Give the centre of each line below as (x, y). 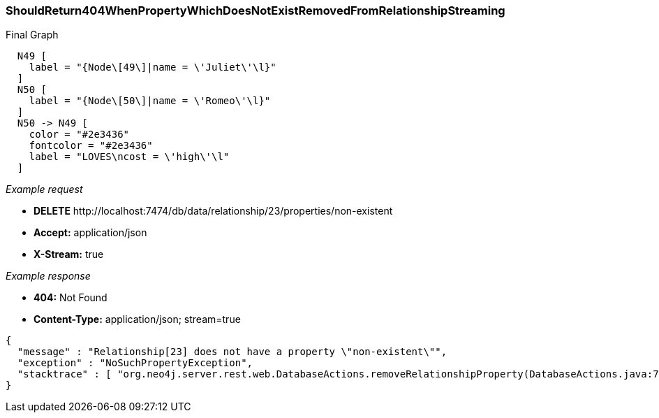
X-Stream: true (69, 254)
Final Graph (32, 35)
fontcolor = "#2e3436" (91, 146)
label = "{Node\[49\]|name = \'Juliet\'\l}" (153, 67)
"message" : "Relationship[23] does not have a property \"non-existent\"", (232, 352)
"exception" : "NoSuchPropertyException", (135, 363)
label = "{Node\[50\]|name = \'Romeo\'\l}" (150, 101)
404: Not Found (71, 298)
